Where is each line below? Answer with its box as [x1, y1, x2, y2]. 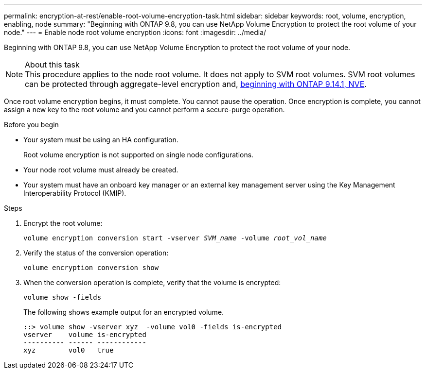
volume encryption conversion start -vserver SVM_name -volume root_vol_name [23, 234, 327, 242]
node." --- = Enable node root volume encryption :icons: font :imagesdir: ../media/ [4, 28, 266, 36]
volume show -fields [23, 293, 102, 301]
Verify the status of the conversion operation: [23, 249, 169, 257]
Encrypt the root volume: [23, 219, 103, 227]
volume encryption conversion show [23, 264, 159, 271]
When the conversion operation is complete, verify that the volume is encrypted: [23, 278, 281, 287]
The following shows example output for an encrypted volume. [23, 308, 224, 316]
